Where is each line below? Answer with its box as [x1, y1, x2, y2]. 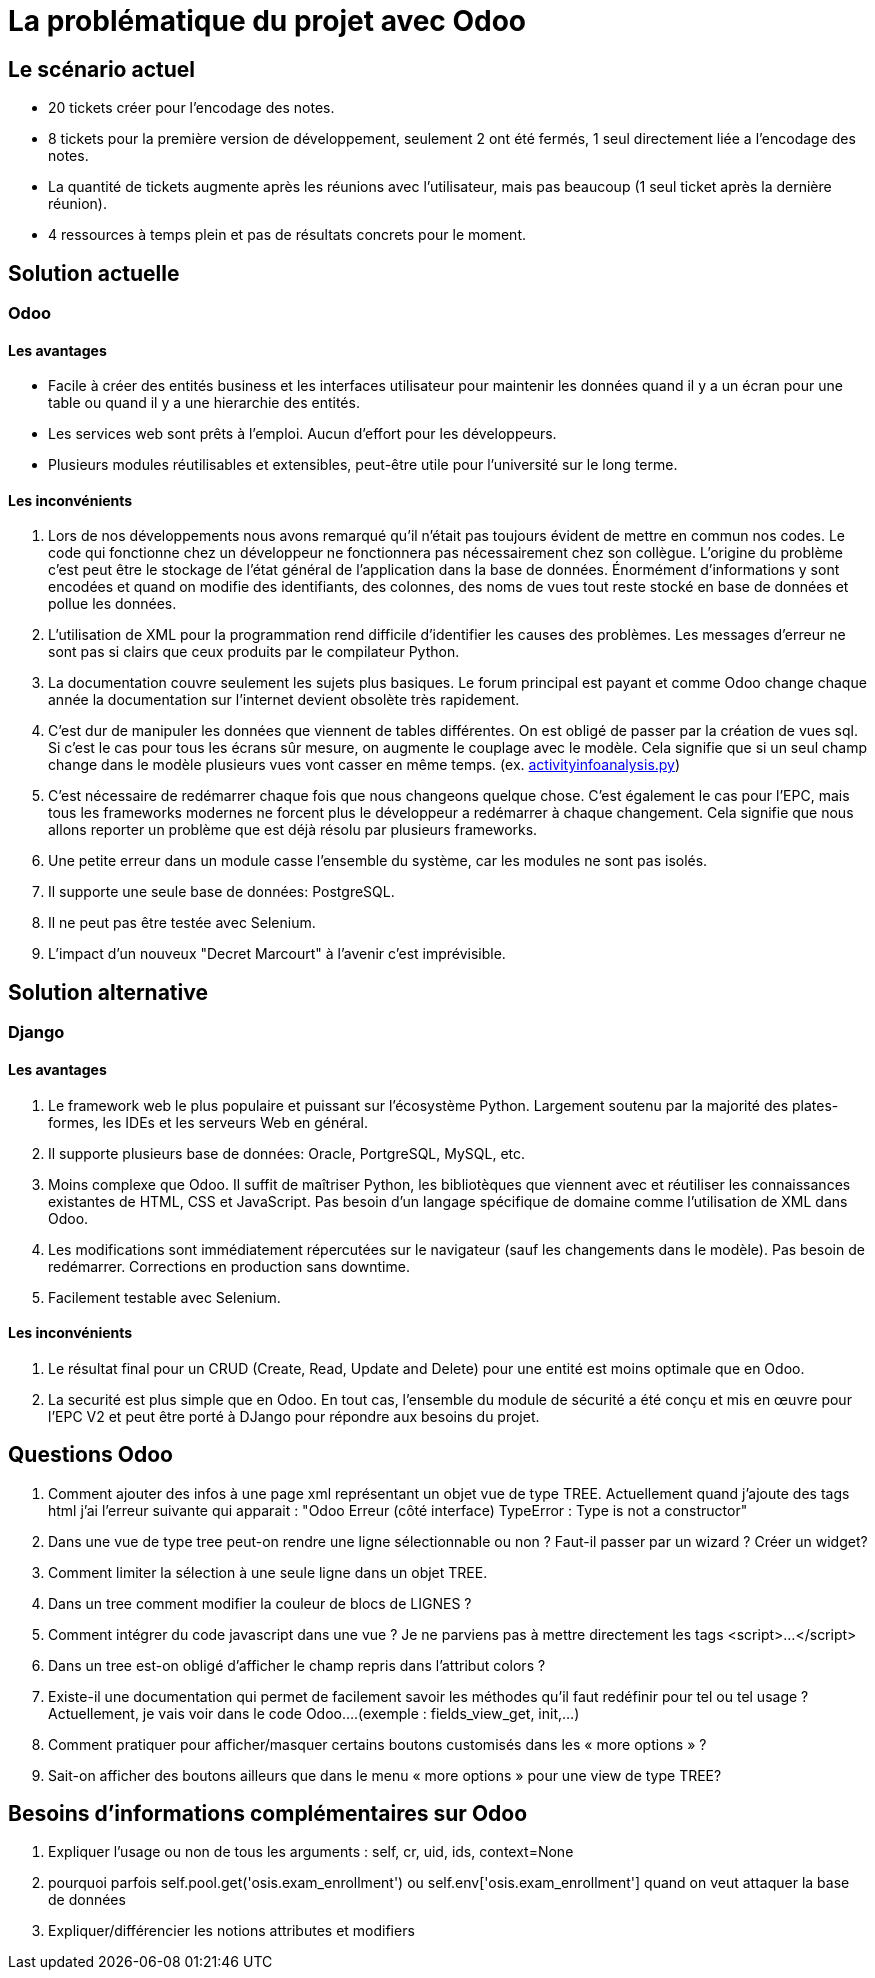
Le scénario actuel [8, 56, 195, 82]
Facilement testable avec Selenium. [48, 1288, 281, 1306]
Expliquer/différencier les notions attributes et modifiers [48, 1922, 415, 1940]
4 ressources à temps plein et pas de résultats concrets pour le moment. [48, 226, 526, 244]
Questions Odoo [8, 1442, 173, 1468]
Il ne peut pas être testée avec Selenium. [48, 914, 316, 932]
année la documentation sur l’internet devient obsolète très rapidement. [48, 691, 520, 709]
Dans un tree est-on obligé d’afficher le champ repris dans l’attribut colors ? [48, 1656, 546, 1674]
